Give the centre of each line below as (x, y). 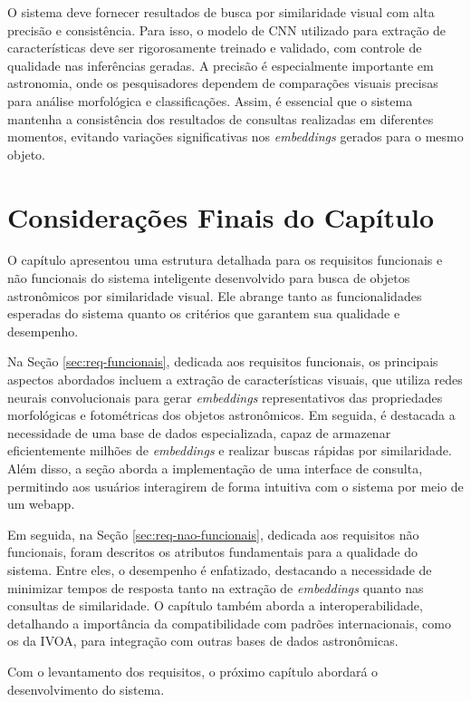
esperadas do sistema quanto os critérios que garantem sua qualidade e (204, 313)
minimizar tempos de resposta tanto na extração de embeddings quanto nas (216, 587)
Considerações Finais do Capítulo (221, 216)
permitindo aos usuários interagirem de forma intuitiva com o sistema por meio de (235, 486)
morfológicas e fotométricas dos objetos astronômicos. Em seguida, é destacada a (231, 415)
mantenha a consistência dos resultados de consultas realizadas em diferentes (221, 118)
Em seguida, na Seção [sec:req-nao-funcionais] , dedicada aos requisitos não (213, 534)
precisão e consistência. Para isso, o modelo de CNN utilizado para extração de (227, 29)
